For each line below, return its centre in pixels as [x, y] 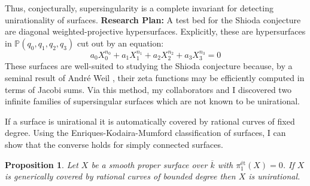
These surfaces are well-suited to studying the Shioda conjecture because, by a [149, 66]
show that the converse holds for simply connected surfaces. [114, 144]
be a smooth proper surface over [149, 164]
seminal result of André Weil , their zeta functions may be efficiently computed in [155, 78]
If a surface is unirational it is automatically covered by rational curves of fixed [150, 121]
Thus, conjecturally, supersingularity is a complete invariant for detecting [139, 8]
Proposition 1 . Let [42, 164]
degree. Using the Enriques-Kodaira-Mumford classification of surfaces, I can [145, 133]
